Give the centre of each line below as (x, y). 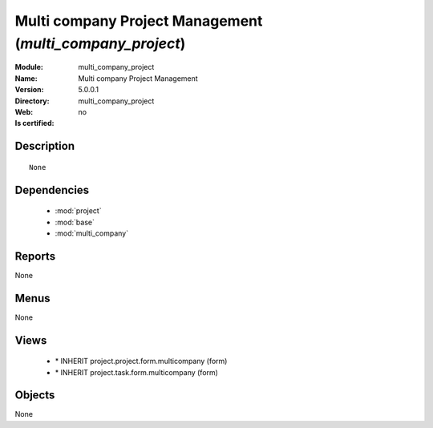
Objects (35, 396)
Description (45, 146)
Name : (26, 78)
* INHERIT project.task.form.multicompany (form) (136, 372)
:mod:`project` (78, 211)
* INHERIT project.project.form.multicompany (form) (141, 361)
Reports (35, 256)
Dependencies (52, 190)
